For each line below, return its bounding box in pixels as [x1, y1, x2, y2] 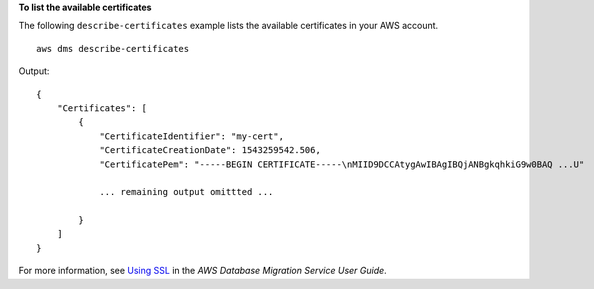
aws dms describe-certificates [36, 43, 190, 54]
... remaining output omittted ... [99, 186, 274, 198]
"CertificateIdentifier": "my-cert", [99, 130, 285, 142]
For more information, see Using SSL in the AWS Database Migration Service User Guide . [18, 265, 387, 277]
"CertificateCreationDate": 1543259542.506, [99, 145, 322, 156]
